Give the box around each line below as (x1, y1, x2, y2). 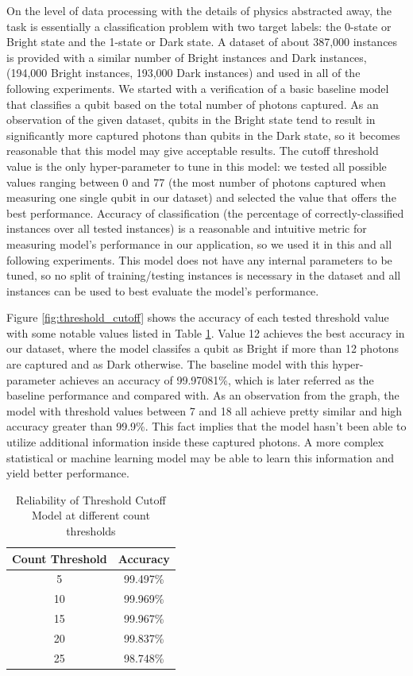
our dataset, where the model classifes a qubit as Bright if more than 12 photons (6, 340, 399, 357)
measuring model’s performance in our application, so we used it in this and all (6, 235, 392, 252)
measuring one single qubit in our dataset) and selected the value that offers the (6, 189, 396, 206)
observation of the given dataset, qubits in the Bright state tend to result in (6, 111, 376, 128)
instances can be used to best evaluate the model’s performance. (6, 282, 319, 299)
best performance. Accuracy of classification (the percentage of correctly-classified (6, 204, 404, 221)
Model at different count (31, 507, 150, 523)
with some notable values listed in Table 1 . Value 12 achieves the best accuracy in (6, 324, 405, 341)
